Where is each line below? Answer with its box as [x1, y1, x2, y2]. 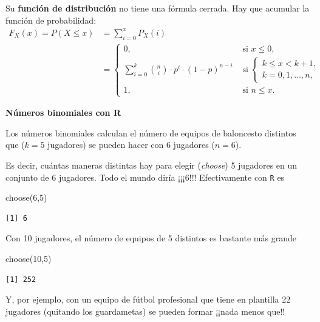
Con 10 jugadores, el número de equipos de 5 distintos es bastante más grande [5, 232, 296, 244]
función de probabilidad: [5, 13, 97, 26]
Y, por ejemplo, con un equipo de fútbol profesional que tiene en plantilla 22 [5, 293, 291, 306]
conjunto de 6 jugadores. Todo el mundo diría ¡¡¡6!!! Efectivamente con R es [5, 170, 285, 183]
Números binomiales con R [5, 106, 121, 119]
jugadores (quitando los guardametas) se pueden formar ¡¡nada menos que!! [5, 304, 285, 317]
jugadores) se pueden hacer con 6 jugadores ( [47, 138, 215, 151]
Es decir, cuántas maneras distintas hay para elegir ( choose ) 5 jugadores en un [5, 158, 298, 171]
